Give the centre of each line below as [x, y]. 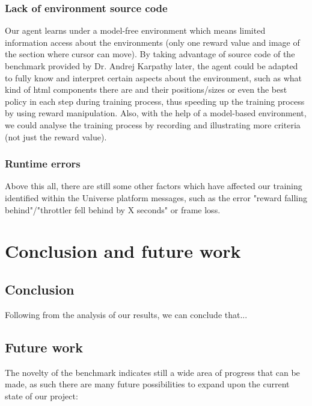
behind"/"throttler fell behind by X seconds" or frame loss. [113, 209]
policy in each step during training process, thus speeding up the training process [155, 101]
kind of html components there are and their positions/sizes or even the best [146, 89]
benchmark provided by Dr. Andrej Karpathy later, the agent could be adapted [151, 66]
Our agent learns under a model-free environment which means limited [135, 30]
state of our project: [41, 395]
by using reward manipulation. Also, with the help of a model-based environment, [156, 113]
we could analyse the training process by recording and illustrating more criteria [153, 124]
